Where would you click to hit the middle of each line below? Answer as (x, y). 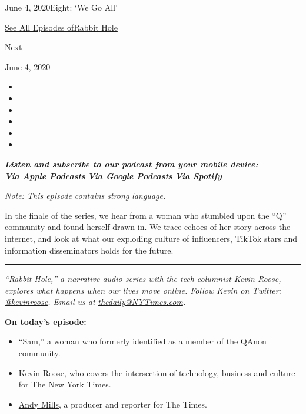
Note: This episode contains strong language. (85, 195)
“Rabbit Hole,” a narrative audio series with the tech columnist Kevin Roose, (143, 279)
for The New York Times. (65, 384)
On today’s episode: (46, 321)
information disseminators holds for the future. (89, 250)
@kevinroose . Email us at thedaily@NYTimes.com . (95, 302)
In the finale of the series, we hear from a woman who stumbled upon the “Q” (146, 215)
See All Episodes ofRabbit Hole (61, 27)
